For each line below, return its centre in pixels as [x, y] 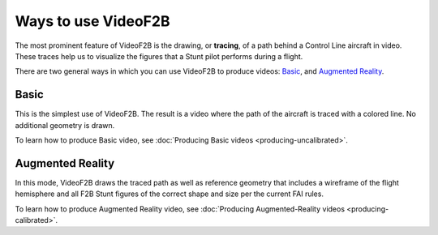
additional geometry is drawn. [65, 125]
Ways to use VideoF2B [92, 21]
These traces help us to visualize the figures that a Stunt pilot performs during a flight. [159, 56]
